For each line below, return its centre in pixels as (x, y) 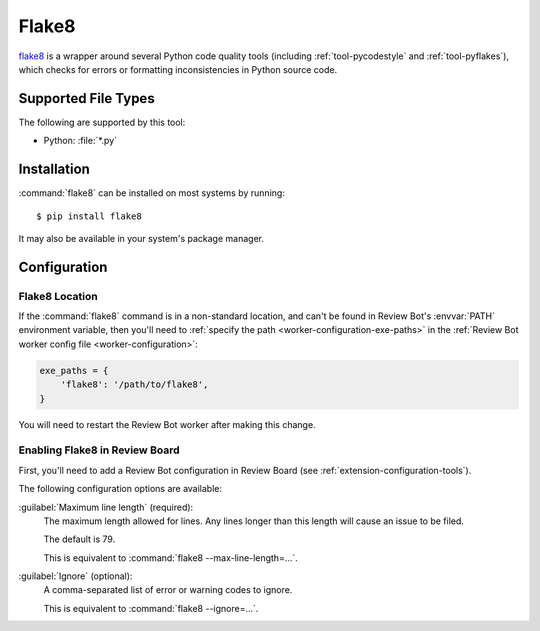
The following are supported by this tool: (102, 122)
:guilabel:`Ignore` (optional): (75, 576)
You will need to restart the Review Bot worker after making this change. (167, 424)
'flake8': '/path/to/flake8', (134, 384)
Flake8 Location (58, 296)
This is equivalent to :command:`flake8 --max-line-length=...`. (171, 557)
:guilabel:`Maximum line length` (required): (106, 507)
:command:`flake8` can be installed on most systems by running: (151, 193)
